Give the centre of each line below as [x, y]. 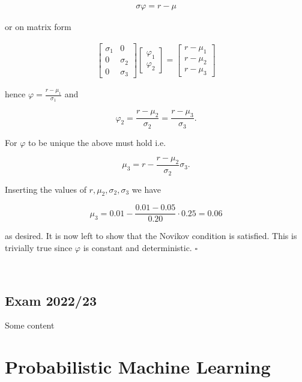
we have [146, 189]
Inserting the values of [46, 189]
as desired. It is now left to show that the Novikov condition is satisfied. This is [151, 236]
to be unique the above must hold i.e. [97, 142]
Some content [30, 325]
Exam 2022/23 [51, 300]
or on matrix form [38, 27]
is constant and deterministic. [137, 247]
